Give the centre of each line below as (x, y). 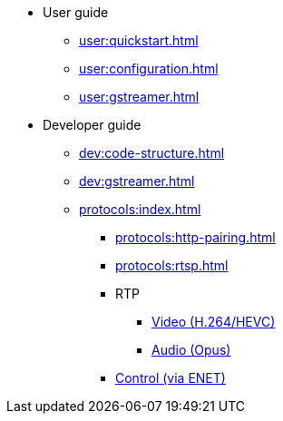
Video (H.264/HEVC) (214, 322)
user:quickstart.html (139, 40)
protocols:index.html (140, 209)
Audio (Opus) (191, 350)
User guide (76, 12)
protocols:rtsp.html (172, 265)
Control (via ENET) (171, 378)
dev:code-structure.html (152, 153)
